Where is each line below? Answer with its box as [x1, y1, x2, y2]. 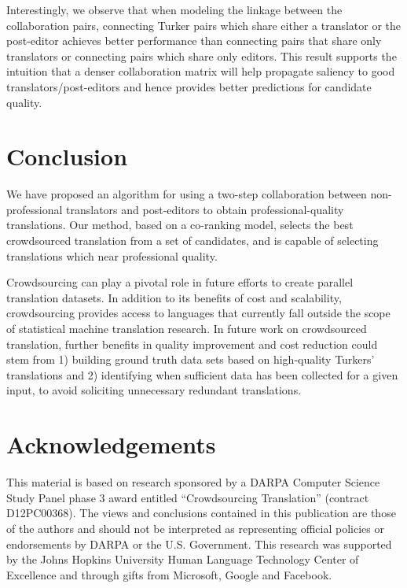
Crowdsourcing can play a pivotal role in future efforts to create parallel [6, 274, 354, 290]
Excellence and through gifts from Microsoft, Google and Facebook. [6, 566, 332, 582]
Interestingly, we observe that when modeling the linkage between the [6, 2, 343, 17]
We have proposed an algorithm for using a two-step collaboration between [6, 186, 367, 202]
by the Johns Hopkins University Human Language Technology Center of [6, 551, 359, 568]
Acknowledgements [6, 428, 216, 460]
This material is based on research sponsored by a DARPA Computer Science [6, 474, 380, 490]
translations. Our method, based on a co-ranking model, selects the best [6, 216, 354, 233]
